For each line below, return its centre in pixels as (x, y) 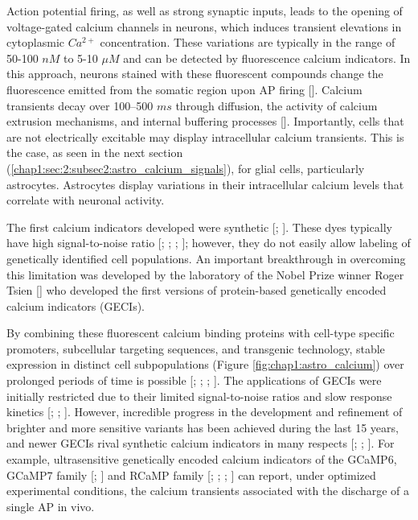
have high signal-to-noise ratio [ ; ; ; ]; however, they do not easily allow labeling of (209, 243)
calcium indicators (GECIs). (76, 305)
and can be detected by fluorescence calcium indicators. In (267, 58)
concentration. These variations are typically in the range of (248, 42)
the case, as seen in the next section (95, 153)
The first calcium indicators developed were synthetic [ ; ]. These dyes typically (199, 227)
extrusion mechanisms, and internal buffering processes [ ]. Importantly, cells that (205, 121)
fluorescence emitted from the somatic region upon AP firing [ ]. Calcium (184, 89)
